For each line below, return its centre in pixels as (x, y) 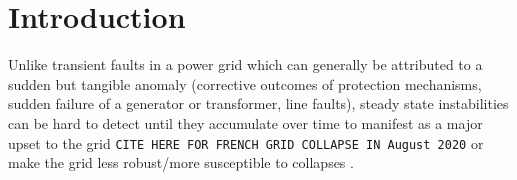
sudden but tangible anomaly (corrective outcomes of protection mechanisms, (245, 83)
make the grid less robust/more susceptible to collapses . (181, 162)
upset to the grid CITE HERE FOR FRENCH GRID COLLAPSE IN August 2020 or (246, 142)
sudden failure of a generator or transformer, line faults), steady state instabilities (258, 103)
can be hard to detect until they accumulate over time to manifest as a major (245, 122)
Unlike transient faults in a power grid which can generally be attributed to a (245, 64)
